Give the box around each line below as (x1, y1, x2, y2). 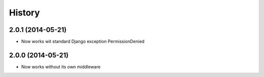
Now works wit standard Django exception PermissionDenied (21, 39, 145, 45)
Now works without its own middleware (21, 63, 101, 70)
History (9, 7, 40, 18)
